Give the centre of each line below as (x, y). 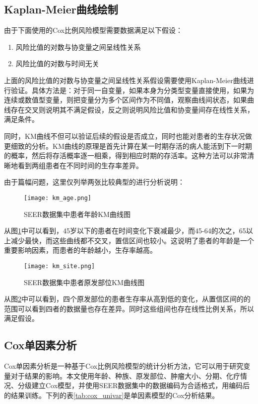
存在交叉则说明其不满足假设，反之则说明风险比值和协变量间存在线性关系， (132, 109)
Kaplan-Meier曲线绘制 (61, 9)
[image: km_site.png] (60, 266)
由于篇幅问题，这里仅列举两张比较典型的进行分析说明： (94, 182)
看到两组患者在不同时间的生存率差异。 (80, 165)
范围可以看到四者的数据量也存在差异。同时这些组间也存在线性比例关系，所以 (129, 308)
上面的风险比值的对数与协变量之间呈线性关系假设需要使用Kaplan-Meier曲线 (126, 80)
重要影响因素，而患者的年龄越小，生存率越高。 (80, 250)
